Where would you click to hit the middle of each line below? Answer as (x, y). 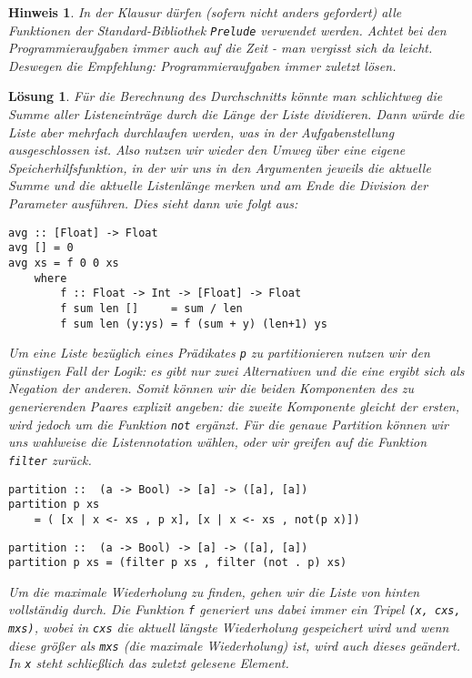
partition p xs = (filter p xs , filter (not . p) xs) (178, 563)
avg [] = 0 (41, 248)
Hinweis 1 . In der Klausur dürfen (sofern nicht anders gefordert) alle (205, 12)
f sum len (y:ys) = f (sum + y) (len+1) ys (194, 324)
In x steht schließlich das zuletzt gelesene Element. (149, 663)
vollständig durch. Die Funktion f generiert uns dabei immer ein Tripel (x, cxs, (235, 609)
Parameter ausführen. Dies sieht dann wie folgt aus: (153, 203)
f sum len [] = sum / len (151, 308)
